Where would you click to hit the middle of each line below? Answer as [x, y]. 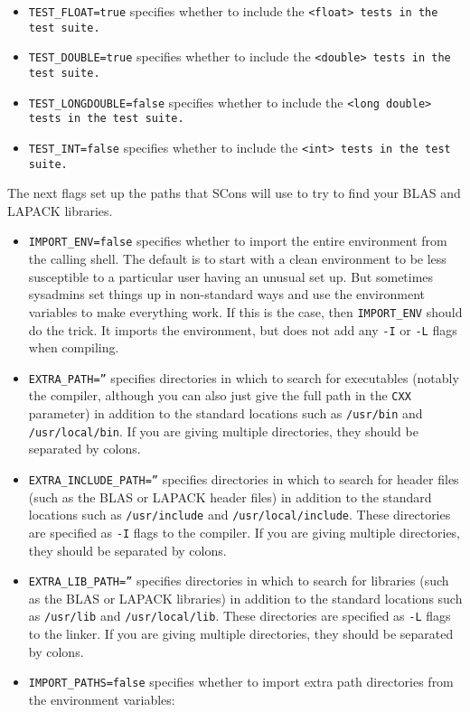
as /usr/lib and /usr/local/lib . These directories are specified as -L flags [240, 616]
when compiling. [74, 347]
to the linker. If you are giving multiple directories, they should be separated [241, 634]
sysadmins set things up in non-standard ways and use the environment [226, 294]
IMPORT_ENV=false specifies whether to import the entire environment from [238, 241]
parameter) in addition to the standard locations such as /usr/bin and [226, 413]
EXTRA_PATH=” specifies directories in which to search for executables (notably [244, 377]
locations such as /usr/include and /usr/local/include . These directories [240, 515]
